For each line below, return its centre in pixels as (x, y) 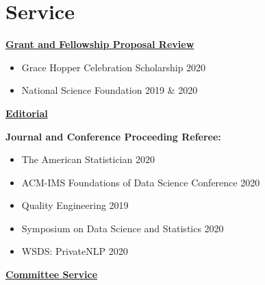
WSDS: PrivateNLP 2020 (75, 251)
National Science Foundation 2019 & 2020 (110, 90)
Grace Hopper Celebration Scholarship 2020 (114, 67)
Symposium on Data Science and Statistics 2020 (123, 228)
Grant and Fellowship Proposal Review (100, 44)
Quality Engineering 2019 (75, 205)
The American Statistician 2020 (88, 159)
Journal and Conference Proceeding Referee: (113, 136)
